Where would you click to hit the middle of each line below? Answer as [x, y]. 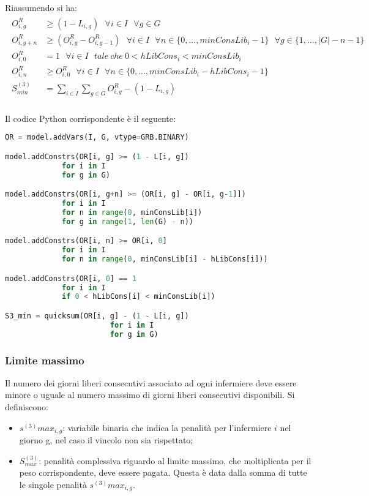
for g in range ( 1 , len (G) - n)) [128, 221]
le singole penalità [53, 484]
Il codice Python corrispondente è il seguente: [90, 118]
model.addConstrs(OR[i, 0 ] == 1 [71, 278]
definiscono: [27, 407]
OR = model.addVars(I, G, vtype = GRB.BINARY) [97, 137]
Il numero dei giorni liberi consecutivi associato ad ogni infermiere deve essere [151, 382]
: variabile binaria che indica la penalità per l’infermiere [167, 427]
